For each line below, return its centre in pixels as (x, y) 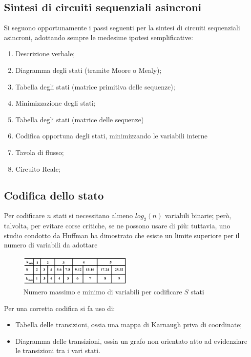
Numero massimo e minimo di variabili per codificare (103, 292)
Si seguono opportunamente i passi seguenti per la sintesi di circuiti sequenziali (122, 28)
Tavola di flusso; (40, 152)
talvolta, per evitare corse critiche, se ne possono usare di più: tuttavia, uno (117, 226)
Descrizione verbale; (45, 54)
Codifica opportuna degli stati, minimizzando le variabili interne (111, 136)
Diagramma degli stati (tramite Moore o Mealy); (88, 70)
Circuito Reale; (38, 168)
